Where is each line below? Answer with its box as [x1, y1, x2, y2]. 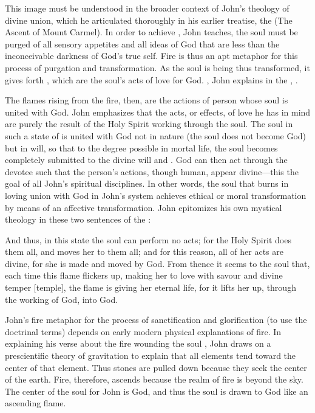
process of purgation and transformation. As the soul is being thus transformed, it [5, 61, 310, 74]
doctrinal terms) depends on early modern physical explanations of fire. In [5, 325, 282, 338]
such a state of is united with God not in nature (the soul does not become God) [5, 129, 307, 142]
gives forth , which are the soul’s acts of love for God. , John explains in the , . [5, 73, 298, 86]
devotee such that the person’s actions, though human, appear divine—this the [5, 165, 299, 178]
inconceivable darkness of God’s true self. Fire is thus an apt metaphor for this [5, 49, 298, 62]
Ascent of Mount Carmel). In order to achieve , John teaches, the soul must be [5, 26, 298, 38]
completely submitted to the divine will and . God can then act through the [5, 153, 288, 166]
